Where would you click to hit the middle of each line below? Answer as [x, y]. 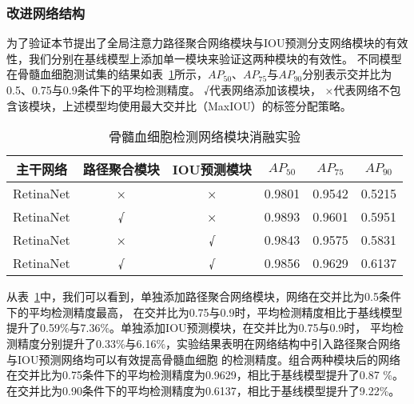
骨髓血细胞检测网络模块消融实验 [205, 137]
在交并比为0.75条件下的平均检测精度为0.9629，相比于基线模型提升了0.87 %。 [205, 375]
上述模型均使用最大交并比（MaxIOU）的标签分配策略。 [207, 105]
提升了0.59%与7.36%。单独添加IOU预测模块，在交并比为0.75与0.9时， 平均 [199, 328]
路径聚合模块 [121, 170]
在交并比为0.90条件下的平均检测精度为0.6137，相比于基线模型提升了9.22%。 [203, 390]
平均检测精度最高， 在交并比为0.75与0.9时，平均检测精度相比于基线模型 [215, 312]
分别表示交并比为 [347, 74]
